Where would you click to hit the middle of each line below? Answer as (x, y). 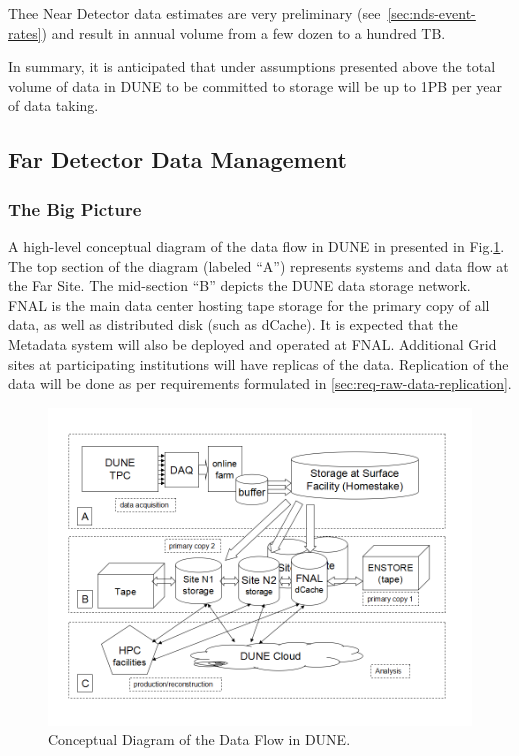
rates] (25, 32)
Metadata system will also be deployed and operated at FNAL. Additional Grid (252, 343)
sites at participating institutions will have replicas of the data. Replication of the (258, 363)
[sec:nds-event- (431, 13)
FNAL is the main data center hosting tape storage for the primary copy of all (249, 304)
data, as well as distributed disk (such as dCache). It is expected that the (233, 324)
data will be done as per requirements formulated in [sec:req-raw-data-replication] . (260, 383)
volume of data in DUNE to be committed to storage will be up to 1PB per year (255, 85)
